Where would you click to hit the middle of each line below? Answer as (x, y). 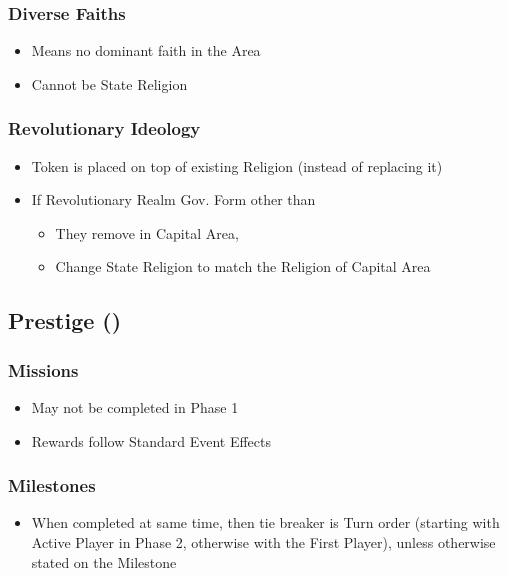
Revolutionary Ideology (104, 128)
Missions (43, 369)
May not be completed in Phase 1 (135, 407)
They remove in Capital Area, (147, 232)
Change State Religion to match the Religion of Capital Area (243, 266)
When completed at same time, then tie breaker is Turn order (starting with (265, 522)
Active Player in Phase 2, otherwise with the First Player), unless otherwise (263, 542)
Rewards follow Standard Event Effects (151, 440)
